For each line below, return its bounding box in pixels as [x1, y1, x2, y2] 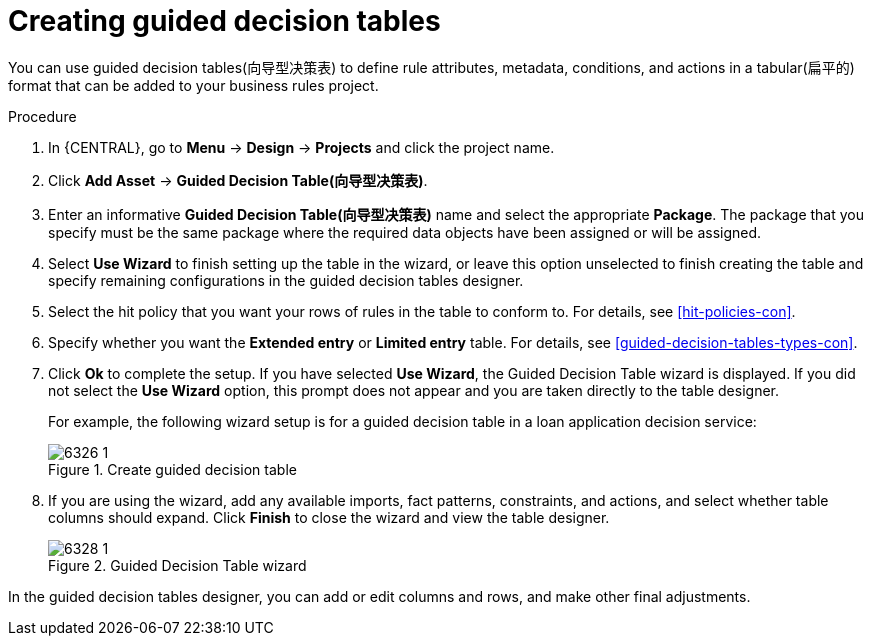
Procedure [8, 107, 77, 125]
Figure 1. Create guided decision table [48, 460, 297, 478]
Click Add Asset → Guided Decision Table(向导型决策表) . [48, 171, 428, 189]
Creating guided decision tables [8, 4, 441, 38]
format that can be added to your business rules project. [8, 76, 379, 94]
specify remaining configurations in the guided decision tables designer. [48, 271, 524, 289]
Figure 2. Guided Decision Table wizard [48, 556, 307, 574]
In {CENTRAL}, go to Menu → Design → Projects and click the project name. [48, 138, 555, 156]
